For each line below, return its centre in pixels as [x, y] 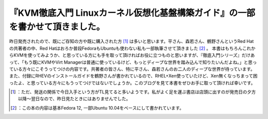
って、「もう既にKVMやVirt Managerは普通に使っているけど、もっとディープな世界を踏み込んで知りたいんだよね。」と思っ [133, 62]
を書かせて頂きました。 [57, 27]
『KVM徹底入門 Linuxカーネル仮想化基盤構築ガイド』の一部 [132, 13]
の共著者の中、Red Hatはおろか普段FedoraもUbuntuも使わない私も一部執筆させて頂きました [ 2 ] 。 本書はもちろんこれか [132, 48]
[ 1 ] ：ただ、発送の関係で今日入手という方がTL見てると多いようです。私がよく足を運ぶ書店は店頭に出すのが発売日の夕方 [133, 92]
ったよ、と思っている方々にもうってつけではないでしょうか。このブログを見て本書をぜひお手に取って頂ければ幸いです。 [132, 83]
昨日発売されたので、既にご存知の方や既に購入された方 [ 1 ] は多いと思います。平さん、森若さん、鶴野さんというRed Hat [132, 41]
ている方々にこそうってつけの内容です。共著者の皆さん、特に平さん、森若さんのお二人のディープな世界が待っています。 [132, 69]
